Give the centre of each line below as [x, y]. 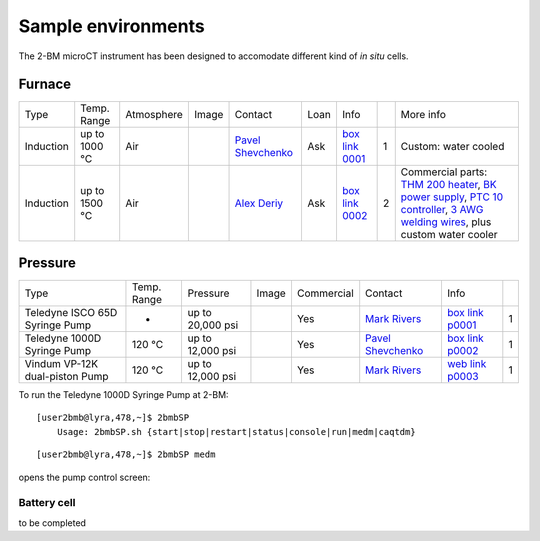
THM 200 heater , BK [448, 185]
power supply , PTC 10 [452, 197]
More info [423, 115]
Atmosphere [154, 115]
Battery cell [47, 503]
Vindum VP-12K [61, 363]
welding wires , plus [446, 222]
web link [466, 363]
